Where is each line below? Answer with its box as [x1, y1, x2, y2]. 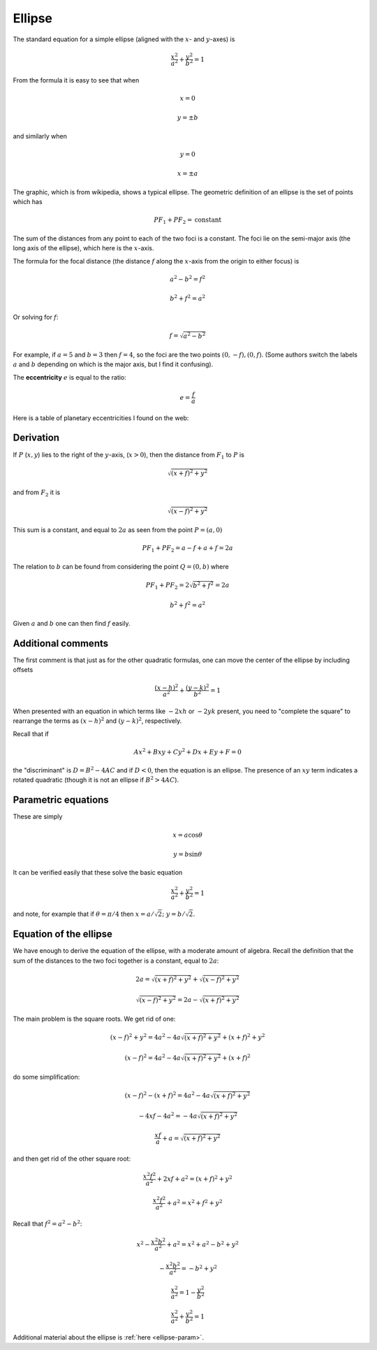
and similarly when [13, 131, 68, 140]
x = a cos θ [172, 831, 202, 839]
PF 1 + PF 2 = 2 [145, 581, 190, 591]
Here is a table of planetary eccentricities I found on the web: [13, 413, 189, 422]
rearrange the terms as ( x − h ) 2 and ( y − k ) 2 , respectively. [13, 716, 182, 725]
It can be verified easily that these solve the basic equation [13, 868, 183, 877]
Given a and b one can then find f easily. [13, 619, 131, 628]
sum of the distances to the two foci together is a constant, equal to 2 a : [13, 956, 219, 965]
